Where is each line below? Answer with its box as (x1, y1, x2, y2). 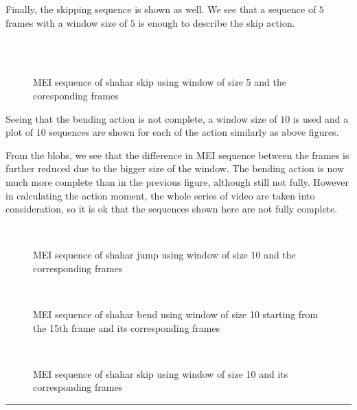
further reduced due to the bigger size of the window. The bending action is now (5, 161, 345, 176)
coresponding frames (33, 88, 119, 102)
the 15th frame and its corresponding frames (33, 320, 220, 335)
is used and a (292, 111, 349, 125)
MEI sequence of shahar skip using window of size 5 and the (33, 75, 286, 89)
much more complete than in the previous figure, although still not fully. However (5, 174, 349, 189)
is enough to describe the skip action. (138, 15, 295, 29)
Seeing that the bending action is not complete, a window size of (5, 111, 277, 125)
